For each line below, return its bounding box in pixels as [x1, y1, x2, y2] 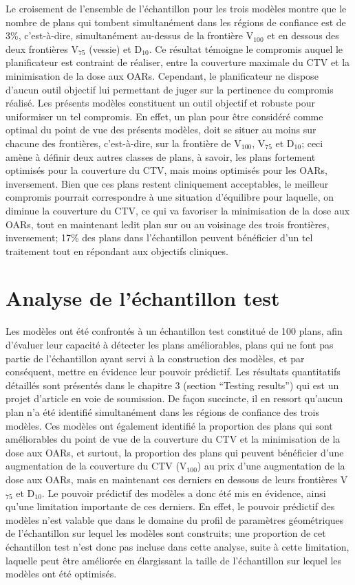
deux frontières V [6, 41, 78, 56]
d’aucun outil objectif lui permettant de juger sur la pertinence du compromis [6, 82, 334, 96]
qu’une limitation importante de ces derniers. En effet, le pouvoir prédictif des [6, 499, 335, 514]
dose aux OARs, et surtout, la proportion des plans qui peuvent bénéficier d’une [6, 445, 344, 459]
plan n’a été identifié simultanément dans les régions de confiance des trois [6, 404, 319, 419]
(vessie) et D [89, 41, 142, 56]
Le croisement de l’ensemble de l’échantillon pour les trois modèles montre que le [6, 1, 347, 15]
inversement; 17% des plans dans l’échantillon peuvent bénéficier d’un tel [6, 230, 313, 245]
